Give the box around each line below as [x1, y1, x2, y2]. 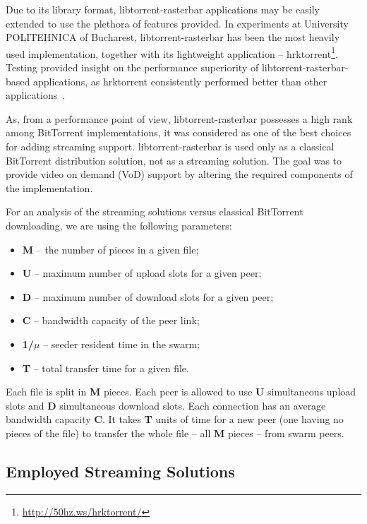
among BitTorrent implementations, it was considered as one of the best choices [6, 125, 351, 140]
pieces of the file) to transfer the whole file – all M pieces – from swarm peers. [6, 425, 344, 440]
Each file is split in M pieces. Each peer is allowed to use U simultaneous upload [6, 384, 356, 399]
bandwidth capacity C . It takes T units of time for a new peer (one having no [6, 412, 344, 427]
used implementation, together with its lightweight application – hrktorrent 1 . [6, 44, 338, 61]
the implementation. [6, 180, 93, 195]
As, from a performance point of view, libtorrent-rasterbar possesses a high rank [6, 111, 353, 126]
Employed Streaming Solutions [6, 460, 235, 482]
